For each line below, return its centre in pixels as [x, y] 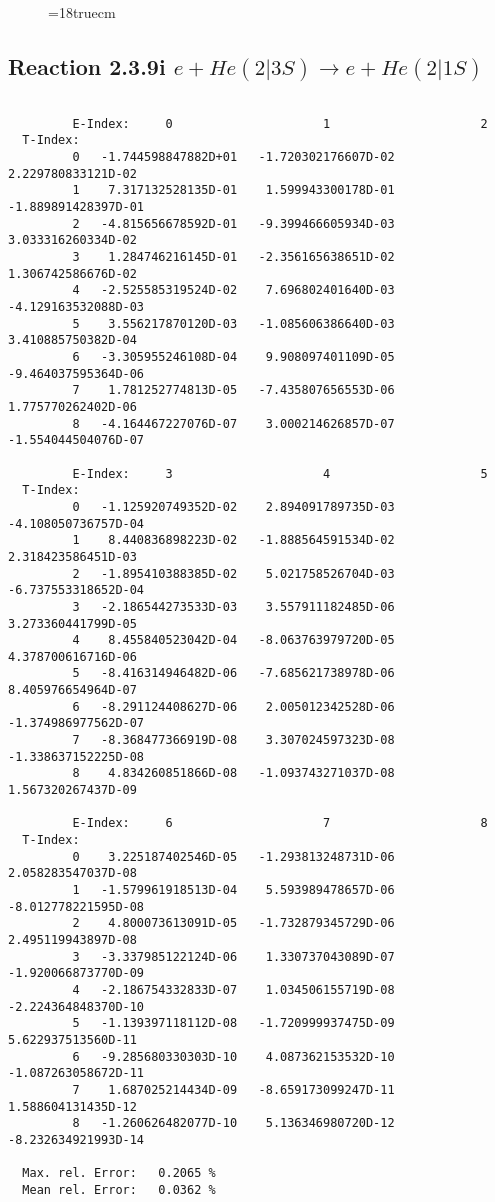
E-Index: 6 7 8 [280, 823]
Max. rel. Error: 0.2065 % [119, 1173]
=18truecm [82, 12]
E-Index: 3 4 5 [280, 473]
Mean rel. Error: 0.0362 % [119, 1189]
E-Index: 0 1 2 [280, 123]
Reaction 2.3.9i [87, 65]
